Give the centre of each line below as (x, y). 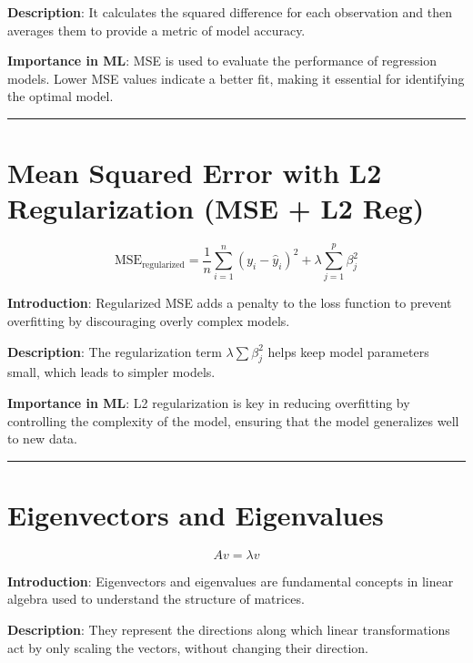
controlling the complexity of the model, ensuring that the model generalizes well (233, 420)
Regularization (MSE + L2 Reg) (216, 208)
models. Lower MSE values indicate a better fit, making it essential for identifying (236, 78)
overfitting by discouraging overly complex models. (149, 321)
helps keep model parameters (348, 351)
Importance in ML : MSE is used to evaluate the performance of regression (222, 61)
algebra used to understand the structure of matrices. (156, 599)
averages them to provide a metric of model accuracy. (156, 30)
